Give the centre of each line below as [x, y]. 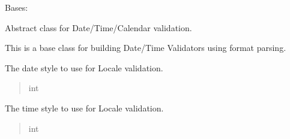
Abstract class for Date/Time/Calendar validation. [98, 27]
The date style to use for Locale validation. [84, 67]
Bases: [17, 7]
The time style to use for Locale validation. [84, 108]
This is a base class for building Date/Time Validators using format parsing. [146, 48]
